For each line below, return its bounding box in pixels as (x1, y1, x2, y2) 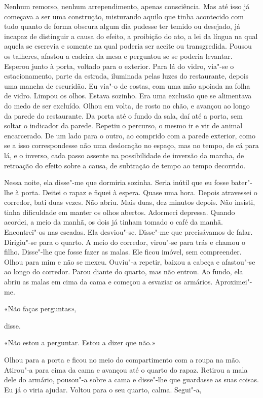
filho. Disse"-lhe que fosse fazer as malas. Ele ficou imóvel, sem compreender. (4, 246, 242, 257)
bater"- (231, 177, 252, 188)
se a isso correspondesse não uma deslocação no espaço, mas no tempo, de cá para (4, 140, 259, 151)
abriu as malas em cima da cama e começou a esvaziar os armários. (4, 276, 213, 287)
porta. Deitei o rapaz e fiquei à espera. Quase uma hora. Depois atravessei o (21, 187, 257, 197)
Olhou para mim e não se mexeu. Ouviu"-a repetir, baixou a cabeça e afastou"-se (4, 256, 255, 267)
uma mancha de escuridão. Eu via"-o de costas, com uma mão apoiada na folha (4, 80, 250, 91)
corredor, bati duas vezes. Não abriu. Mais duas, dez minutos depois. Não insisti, (4, 197, 255, 207)
